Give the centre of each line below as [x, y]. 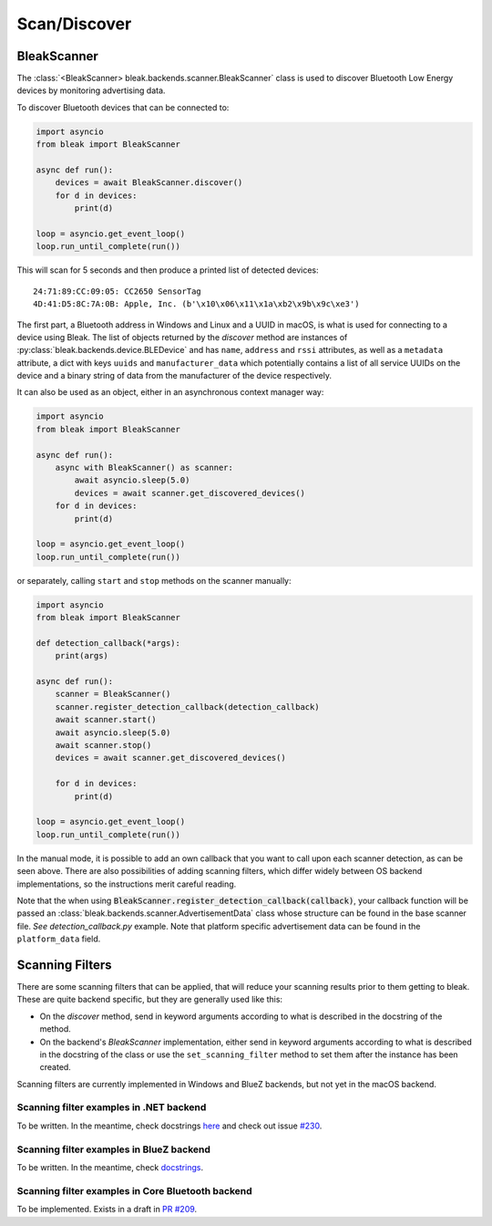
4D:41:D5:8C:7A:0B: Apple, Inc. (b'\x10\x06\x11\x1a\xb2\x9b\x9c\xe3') [196, 304]
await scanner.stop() [103, 745]
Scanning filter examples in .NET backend [112, 1107]
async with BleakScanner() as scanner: [144, 468]
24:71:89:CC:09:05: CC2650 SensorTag [118, 291]
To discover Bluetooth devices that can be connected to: [123, 107]
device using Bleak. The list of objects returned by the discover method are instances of [182, 337]
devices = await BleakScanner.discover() [149, 183]
